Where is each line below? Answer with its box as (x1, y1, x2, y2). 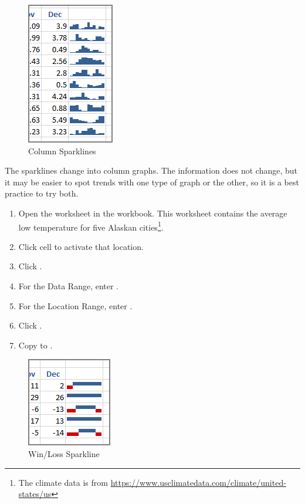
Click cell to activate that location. (18, 240, 144, 252)
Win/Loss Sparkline (28, 447, 100, 459)
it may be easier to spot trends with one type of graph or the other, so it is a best (5, 175, 299, 188)
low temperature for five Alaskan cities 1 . (18, 219, 164, 233)
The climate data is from (18, 476, 108, 488)
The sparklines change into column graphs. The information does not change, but (5, 164, 297, 177)
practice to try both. (5, 187, 79, 199)
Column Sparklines (28, 144, 96, 157)
